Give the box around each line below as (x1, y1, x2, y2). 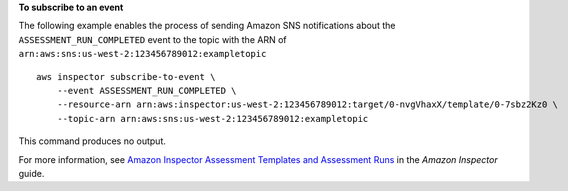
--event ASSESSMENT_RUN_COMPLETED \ (56, 85, 237, 96)
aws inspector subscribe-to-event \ (36, 71, 216, 82)
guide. (18, 167, 45, 179)
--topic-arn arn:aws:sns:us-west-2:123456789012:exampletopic (56, 113, 369, 124)
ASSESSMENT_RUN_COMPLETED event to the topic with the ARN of (18, 33, 287, 45)
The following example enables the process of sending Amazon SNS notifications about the (18, 20, 396, 32)
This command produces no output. (18, 135, 167, 147)
